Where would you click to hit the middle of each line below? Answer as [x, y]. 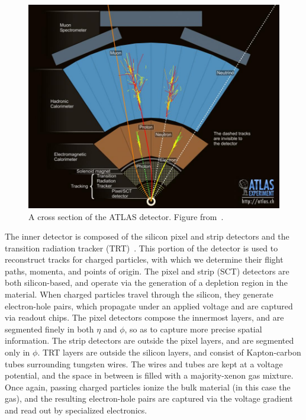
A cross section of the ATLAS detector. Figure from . [126, 216]
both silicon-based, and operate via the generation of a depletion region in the [146, 282]
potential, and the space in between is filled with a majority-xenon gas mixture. [149, 375]
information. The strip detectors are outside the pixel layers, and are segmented [149, 340]
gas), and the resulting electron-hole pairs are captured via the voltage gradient [149, 398]
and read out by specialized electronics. [76, 410]
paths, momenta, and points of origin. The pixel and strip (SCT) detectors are [147, 271]
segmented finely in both [49, 329]
